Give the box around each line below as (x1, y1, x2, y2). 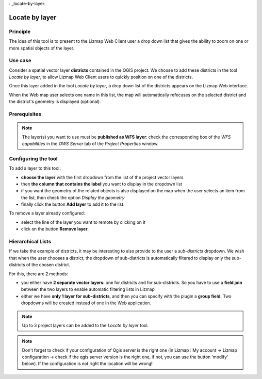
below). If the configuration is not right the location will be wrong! (22, 361, 153, 366)
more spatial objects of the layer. (9, 45, 75, 51)
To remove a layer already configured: (9, 210, 85, 216)
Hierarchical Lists (9, 238, 51, 245)
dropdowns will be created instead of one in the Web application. (21, 300, 151, 306)
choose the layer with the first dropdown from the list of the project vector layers (21, 174, 184, 180)
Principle (9, 28, 31, 35)
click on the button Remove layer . (21, 226, 89, 232)
